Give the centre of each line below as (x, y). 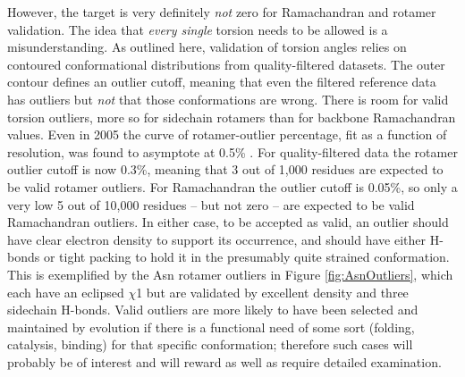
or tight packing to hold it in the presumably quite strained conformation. (246, 257)
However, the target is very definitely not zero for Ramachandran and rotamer (222, 12)
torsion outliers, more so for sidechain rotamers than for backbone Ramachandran (232, 117)
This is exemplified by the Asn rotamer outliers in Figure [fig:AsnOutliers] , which (230, 274)
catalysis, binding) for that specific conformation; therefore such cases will (210, 344)
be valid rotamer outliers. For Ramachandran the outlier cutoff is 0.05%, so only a (232, 186)
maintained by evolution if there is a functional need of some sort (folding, (211, 327)
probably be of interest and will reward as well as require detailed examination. (224, 361)
